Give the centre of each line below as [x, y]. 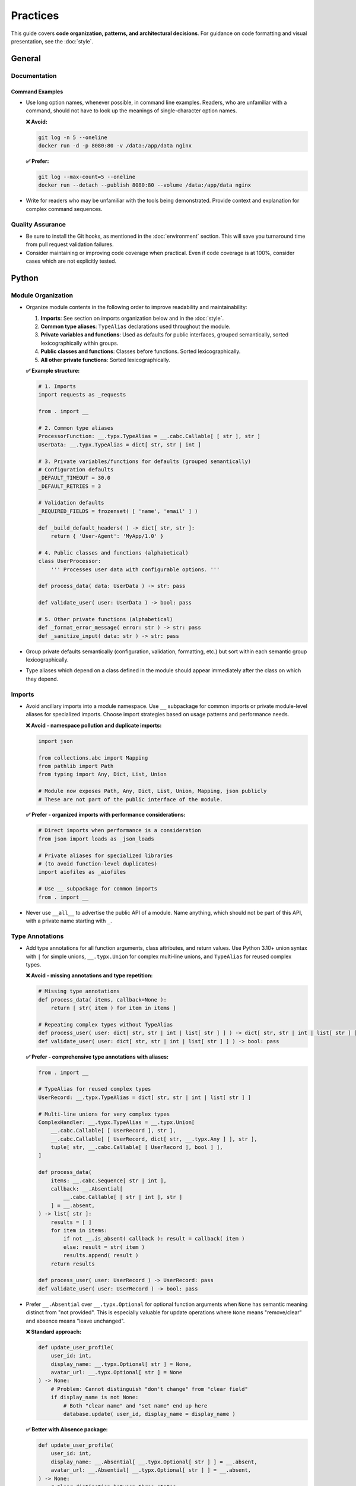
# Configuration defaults [76, 469]
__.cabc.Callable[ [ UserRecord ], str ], [113, 1131]
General [26, 59]
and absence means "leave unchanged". [75, 1321]
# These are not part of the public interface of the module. [131, 799]
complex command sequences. [64, 209]
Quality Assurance [39, 224]
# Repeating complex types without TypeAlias [106, 1024]
